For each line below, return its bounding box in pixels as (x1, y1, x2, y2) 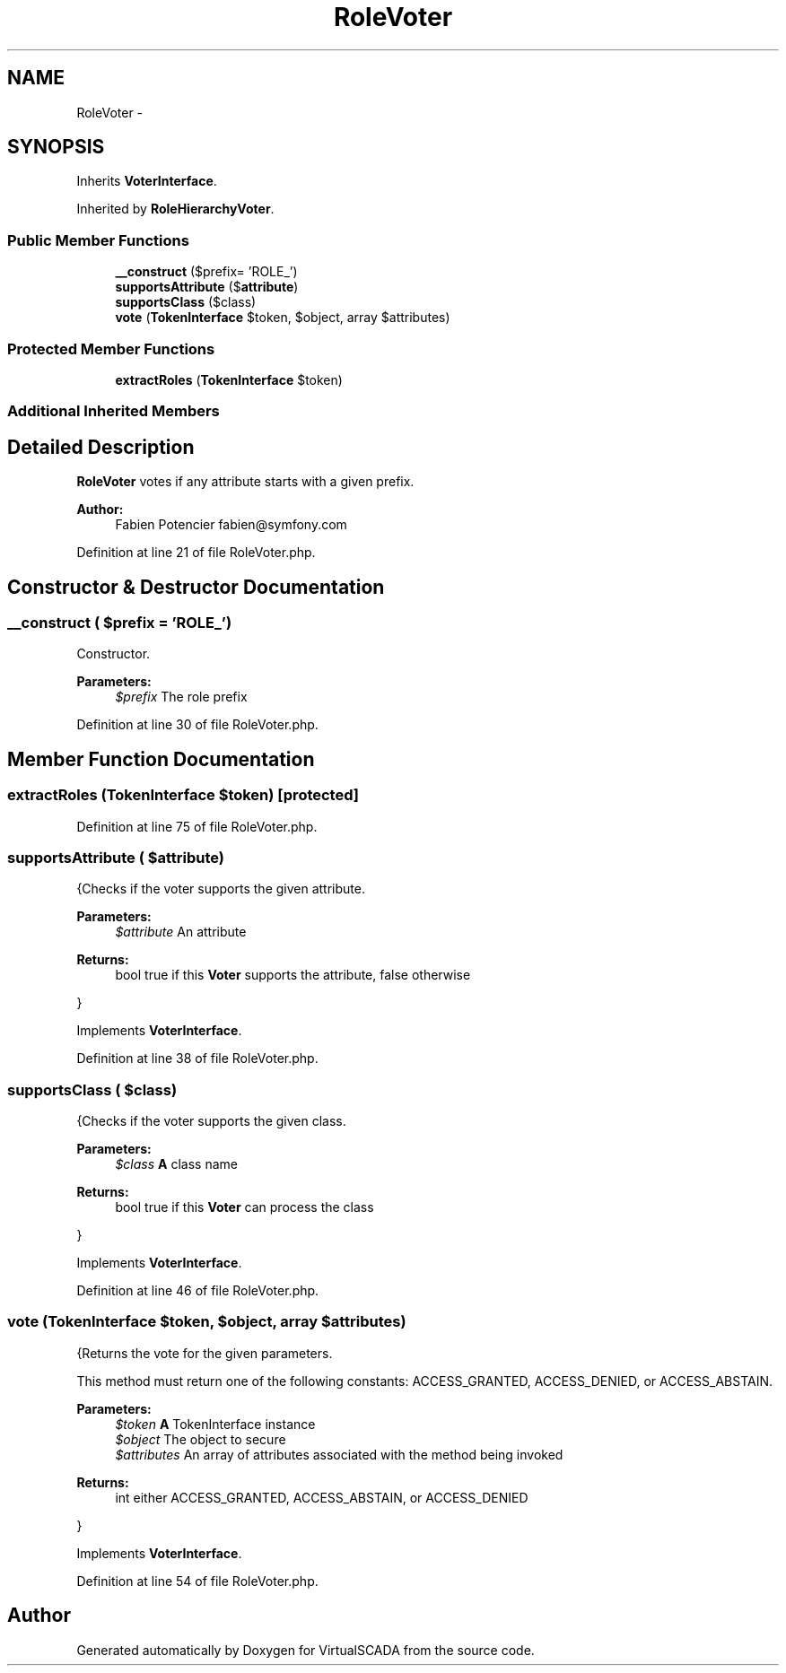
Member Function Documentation (7, 747, 315, 771)
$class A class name (115, 1156, 238, 1172)
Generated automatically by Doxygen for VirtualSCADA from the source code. (76, 1642, 535, 1658)
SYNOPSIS (7, 135, 105, 159)
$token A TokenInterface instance (115, 1416, 316, 1432)
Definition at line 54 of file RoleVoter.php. (76, 1573, 319, 1589)
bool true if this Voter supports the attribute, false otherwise (115, 967, 471, 983)
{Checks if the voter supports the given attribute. (76, 881, 365, 897)
